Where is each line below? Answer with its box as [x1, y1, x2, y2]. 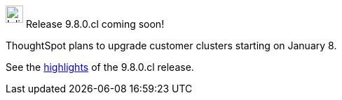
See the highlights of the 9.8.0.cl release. [6, 61, 194, 73]
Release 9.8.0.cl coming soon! [25, 18, 165, 30]
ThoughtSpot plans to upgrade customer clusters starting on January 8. [6, 40, 337, 51]
